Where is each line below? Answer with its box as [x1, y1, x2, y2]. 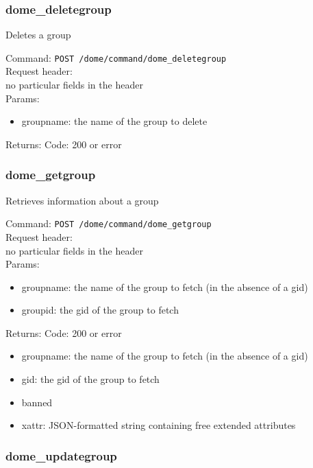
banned [21, 395, 53, 409]
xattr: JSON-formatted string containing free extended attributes [21, 418, 296, 432]
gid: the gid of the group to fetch [21, 372, 160, 386]
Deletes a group [5, 27, 71, 42]
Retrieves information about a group [5, 193, 159, 207]
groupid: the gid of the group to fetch [21, 303, 179, 317]
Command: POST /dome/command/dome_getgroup [5, 216, 212, 231]
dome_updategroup [5, 447, 117, 464]
